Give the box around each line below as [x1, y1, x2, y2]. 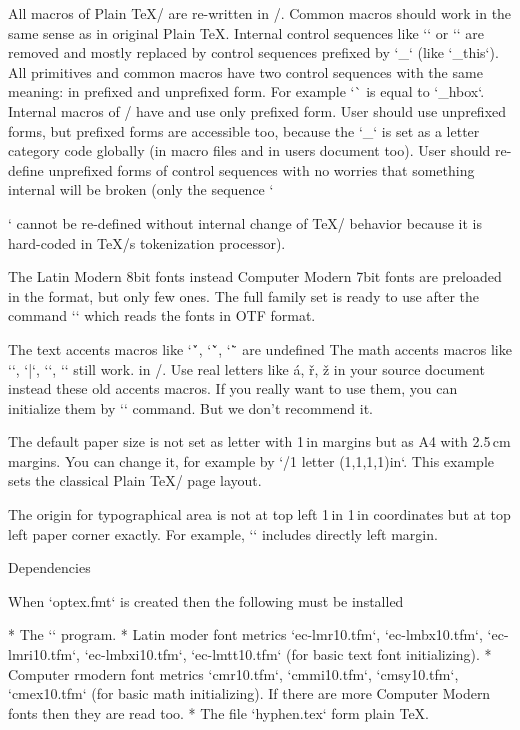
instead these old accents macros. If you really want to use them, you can [8, 378, 458, 399]
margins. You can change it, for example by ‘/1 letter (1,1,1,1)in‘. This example [8, 450, 494, 471]
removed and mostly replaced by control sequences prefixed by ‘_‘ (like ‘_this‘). [8, 42, 499, 63]
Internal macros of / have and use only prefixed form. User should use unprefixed [8, 100, 507, 121]
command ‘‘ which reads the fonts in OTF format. [8, 305, 316, 326]
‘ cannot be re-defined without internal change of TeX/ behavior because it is [8, 212, 482, 233]
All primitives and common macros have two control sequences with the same [8, 61, 483, 82]
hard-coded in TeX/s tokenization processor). [8, 232, 286, 253]
